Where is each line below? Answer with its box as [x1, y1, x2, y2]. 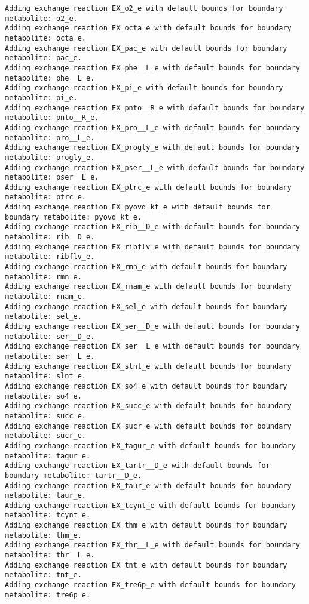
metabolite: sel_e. [5, 312, 82, 321]
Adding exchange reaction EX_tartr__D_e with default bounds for [5, 461, 270, 470]
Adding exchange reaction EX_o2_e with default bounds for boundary [5, 4, 283, 13]
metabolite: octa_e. [5, 33, 87, 42]
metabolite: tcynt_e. [5, 511, 91, 520]
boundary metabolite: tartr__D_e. [5, 471, 142, 480]
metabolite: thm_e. [5, 531, 82, 540]
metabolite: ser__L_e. [5, 352, 95, 360]
